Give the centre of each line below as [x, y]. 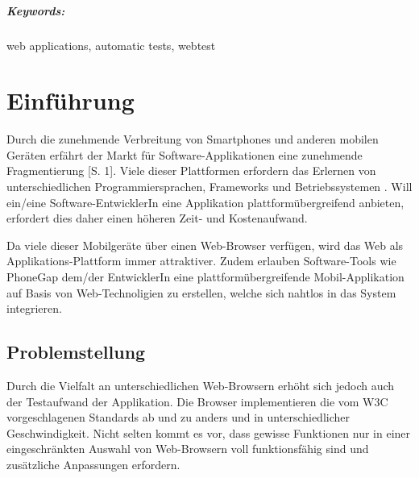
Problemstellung [76, 352]
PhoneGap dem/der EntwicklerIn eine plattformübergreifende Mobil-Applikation [205, 277]
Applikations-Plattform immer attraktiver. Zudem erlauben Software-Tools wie [201, 261]
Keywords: [36, 10]
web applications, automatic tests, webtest [111, 45]
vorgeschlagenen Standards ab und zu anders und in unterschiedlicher [178, 417]
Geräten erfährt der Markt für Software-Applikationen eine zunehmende [185, 154]
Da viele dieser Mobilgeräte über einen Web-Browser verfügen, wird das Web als [205, 245]
